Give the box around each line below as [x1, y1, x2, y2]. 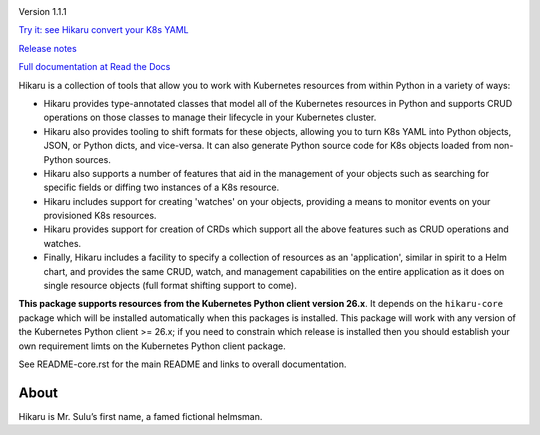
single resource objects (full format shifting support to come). [43, 280, 297, 292]
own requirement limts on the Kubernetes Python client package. [18, 340, 286, 352]
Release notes [18, 42, 77, 54]
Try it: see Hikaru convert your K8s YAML [18, 24, 189, 36]
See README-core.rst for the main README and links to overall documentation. [18, 358, 347, 370]
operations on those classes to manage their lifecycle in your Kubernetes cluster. [43, 111, 377, 124]
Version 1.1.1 [18, 6, 67, 17]
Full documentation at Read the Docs [18, 61, 171, 73]
